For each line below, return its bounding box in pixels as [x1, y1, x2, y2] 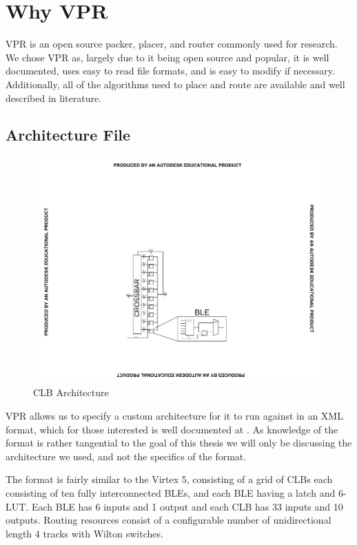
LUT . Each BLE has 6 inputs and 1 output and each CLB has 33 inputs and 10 [6, 499, 343, 513]
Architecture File [6, 124, 131, 145]
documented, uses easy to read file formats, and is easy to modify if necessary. [6, 63, 335, 78]
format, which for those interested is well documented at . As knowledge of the [6, 422, 338, 436]
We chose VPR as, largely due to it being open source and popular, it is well [6, 50, 329, 64]
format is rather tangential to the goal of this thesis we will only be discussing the [6, 435, 352, 450]
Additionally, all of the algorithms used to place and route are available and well [6, 76, 345, 91]
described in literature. [6, 90, 102, 105]
